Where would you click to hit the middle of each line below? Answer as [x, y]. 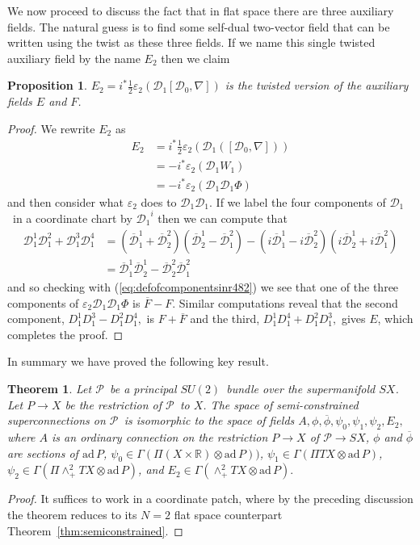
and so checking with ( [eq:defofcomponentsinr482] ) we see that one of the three [203, 287]
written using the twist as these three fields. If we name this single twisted [191, 42]
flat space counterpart [228, 514]
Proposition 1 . [47, 85]
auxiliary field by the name [74, 58]
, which [395, 319]
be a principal [143, 388]
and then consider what [66, 201]
